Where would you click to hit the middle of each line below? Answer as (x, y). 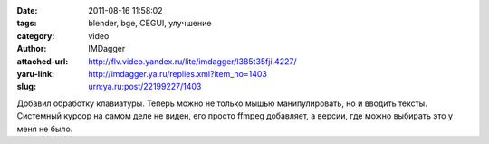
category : (36, 35)
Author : (32, 49)
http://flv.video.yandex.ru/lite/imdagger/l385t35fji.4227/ (192, 61)
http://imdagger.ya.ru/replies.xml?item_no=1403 (177, 73)
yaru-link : (35, 73)
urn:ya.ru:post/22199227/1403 (145, 87)
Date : (27, 10)
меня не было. (45, 129)
